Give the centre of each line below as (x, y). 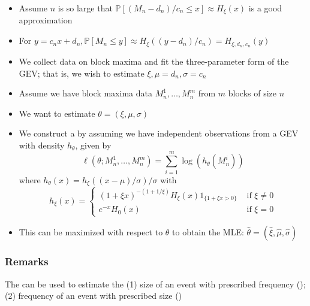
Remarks (27, 261)
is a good (265, 8)
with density (42, 145)
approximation (46, 20)
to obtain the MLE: (208, 231)
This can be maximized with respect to (91, 231)
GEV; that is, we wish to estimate (82, 73)
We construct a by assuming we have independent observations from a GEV (159, 133)
